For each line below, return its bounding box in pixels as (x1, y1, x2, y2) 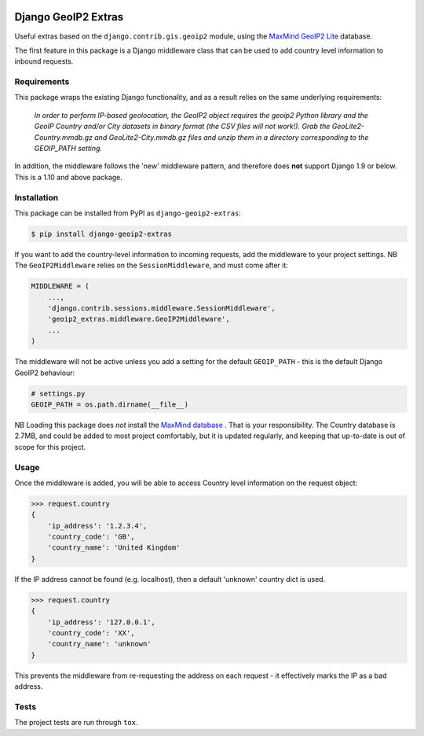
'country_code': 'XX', (47, 628, 135, 637)
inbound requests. (14, 57, 74, 66)
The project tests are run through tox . (14, 718, 138, 727)
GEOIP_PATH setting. (34, 144, 102, 153)
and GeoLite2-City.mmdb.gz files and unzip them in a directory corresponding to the (94, 132, 369, 142)
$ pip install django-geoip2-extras (31, 229, 173, 238)
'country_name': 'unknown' (47, 639, 152, 649)
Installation (14, 192, 59, 203)
